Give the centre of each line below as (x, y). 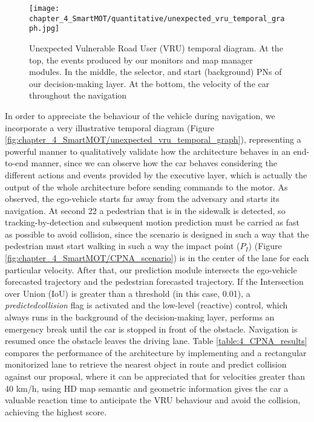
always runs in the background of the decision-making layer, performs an (140, 317)
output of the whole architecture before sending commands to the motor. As (146, 187)
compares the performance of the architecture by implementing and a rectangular (156, 352)
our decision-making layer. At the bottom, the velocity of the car (149, 83)
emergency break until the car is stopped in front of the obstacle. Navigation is (151, 329)
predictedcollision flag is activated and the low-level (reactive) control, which (146, 305)
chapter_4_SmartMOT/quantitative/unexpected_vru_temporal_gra (157, 18)
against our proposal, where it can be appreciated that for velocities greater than (155, 376)
